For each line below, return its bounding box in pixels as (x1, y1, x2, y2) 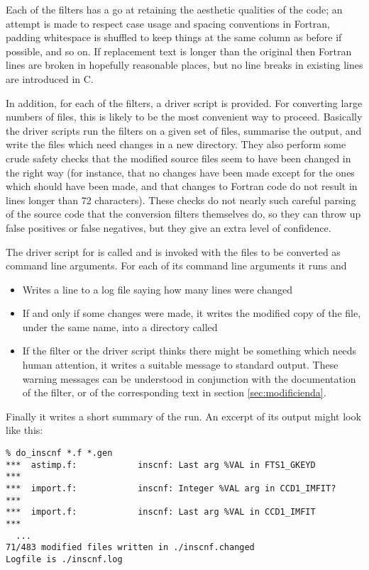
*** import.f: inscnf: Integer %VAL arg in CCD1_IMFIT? (6, 484, 336, 493)
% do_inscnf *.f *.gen (6, 448, 113, 459)
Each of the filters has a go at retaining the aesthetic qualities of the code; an (6, 2, 343, 16)
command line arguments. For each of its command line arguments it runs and (6, 258, 347, 273)
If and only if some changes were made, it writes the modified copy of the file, (22, 306, 361, 320)
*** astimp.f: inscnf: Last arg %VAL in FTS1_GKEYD (6, 459, 316, 470)
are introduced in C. (6, 71, 94, 86)
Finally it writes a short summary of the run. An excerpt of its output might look (6, 408, 361, 423)
